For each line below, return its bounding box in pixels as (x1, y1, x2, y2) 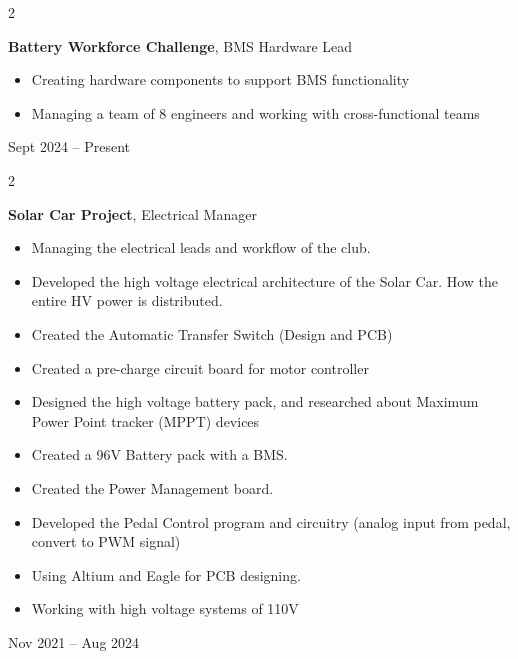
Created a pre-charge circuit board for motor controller (31, 357, 369, 378)
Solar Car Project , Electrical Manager (8, 203, 257, 224)
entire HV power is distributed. (31, 290, 223, 311)
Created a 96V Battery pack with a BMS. (31, 444, 288, 465)
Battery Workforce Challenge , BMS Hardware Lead (8, 35, 353, 56)
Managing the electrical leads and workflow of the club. (31, 237, 371, 258)
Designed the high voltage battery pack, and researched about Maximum (31, 391, 479, 412)
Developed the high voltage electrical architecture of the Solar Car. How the (31, 270, 499, 291)
